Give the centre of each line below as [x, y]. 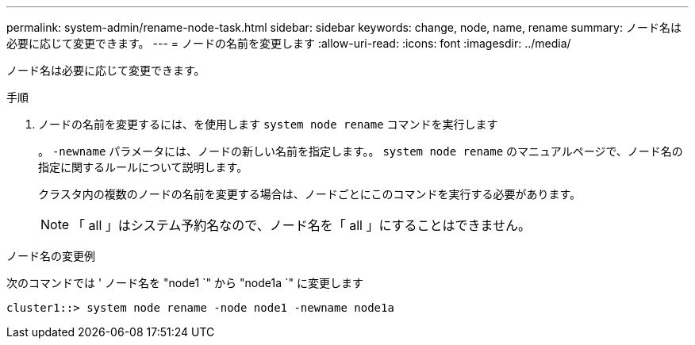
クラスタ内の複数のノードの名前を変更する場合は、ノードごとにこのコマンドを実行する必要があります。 [310, 194]
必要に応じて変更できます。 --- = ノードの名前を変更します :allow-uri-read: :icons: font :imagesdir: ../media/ [289, 43]
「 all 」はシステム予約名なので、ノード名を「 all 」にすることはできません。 [302, 225]
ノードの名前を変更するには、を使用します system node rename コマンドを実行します [268, 124]
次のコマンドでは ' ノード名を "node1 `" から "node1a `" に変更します [185, 283]
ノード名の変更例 [51, 256]
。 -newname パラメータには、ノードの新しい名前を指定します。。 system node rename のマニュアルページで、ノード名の [361, 151]
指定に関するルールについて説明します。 [143, 167]
